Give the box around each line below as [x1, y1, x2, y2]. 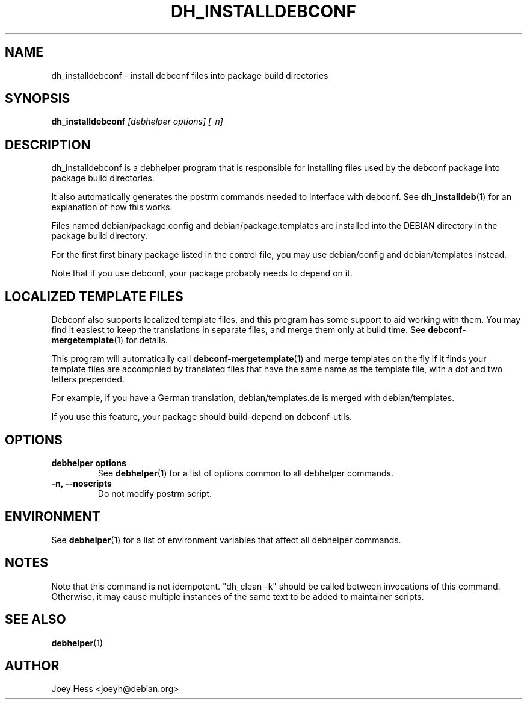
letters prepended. [51, 374, 125, 385]
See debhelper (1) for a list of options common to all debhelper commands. [97, 467, 393, 478]
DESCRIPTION [5, 137, 91, 152]
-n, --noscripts [51, 478, 112, 488]
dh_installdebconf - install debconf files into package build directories [51, 70, 328, 81]
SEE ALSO [5, 612, 66, 628]
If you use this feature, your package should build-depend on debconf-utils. [51, 411, 353, 422]
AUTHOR [5, 658, 60, 673]
